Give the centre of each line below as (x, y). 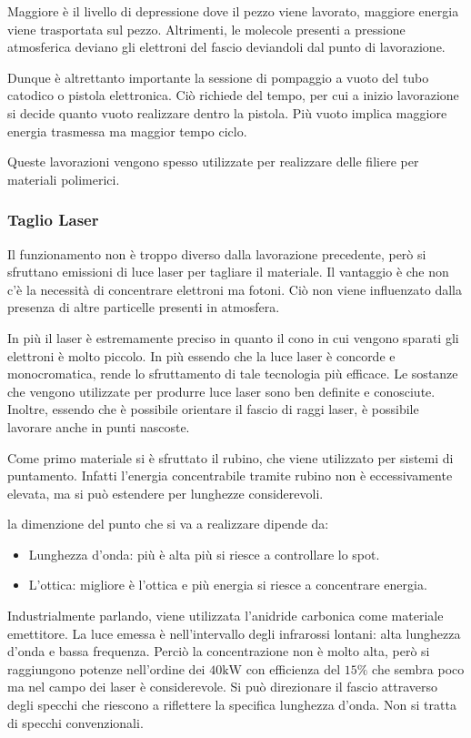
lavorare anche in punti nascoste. (99, 426)
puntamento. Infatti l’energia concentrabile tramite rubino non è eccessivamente (230, 475)
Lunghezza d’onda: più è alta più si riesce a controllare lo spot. (204, 554)
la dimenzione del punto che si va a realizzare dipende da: (168, 524)
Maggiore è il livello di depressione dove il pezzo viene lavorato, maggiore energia (233, 11)
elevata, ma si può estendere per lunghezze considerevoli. (165, 493)
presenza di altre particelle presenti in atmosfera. (144, 307)
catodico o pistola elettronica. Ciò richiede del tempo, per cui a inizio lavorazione (233, 95)
